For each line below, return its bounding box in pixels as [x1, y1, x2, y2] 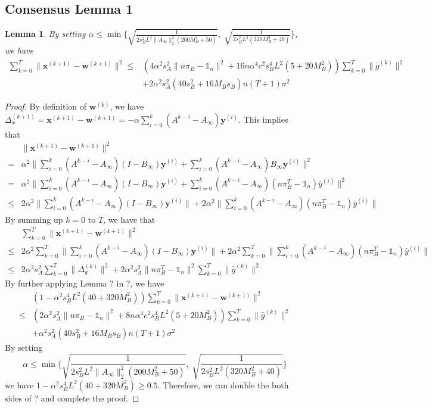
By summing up [5, 213, 63, 225]
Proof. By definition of [5, 100, 87, 113]
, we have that [103, 213, 156, 225]
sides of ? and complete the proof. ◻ [5, 391, 139, 404]
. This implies [238, 113, 288, 125]
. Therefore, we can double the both [157, 378, 289, 391]
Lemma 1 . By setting [5, 27, 86, 40]
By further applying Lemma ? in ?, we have [5, 277, 164, 289]
